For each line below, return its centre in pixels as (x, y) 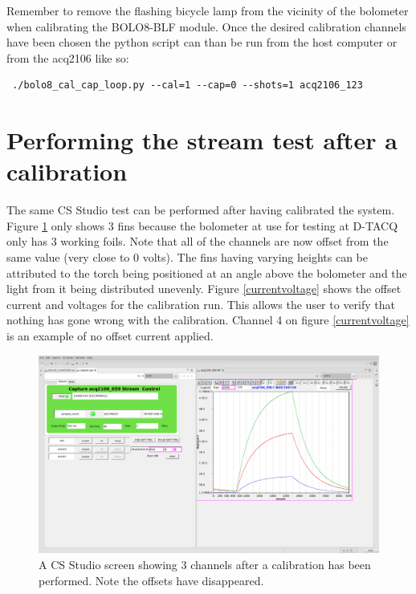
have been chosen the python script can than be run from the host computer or (202, 42)
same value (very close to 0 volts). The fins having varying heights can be (187, 257)
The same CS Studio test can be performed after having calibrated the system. (201, 210)
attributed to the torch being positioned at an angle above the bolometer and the (207, 273)
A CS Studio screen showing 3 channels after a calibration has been (205, 564)
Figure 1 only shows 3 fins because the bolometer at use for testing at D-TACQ (202, 225)
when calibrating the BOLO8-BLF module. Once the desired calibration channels (206, 26)
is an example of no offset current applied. (110, 336)
